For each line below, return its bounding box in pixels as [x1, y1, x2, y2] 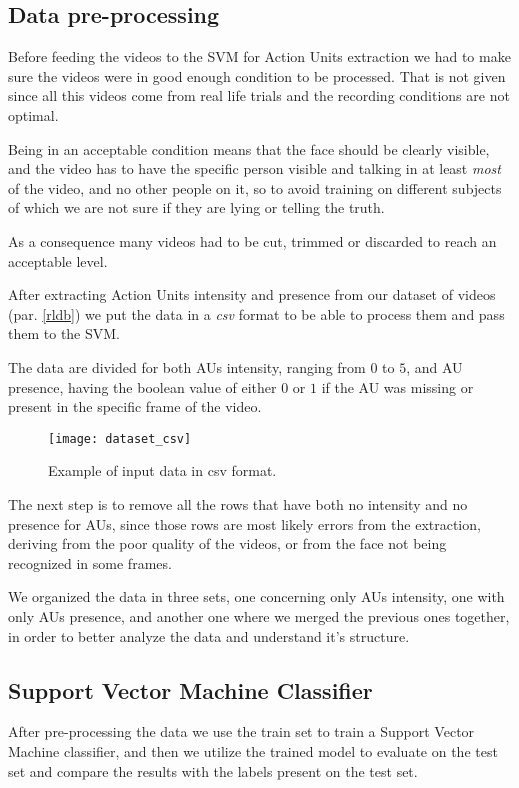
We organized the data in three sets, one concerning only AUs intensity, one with [8, 586, 505, 607]
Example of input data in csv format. [48, 460, 277, 481]
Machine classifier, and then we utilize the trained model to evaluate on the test [8, 740, 498, 761]
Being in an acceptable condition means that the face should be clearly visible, [8, 138, 490, 159]
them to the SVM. [8, 323, 120, 344]
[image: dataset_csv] [48, 431, 192, 446]
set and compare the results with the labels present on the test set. [8, 760, 418, 781]
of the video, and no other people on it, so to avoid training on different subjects [8, 177, 502, 198]
